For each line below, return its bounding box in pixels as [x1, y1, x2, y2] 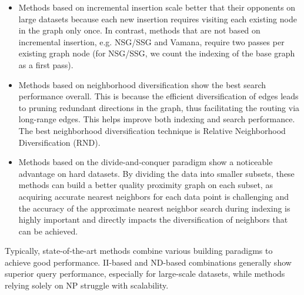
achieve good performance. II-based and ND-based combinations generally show [5, 256, 292, 268]
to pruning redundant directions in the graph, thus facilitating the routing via [18, 101, 300, 113]
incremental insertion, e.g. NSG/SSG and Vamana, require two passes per [18, 35, 285, 48]
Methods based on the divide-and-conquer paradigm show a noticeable [18, 156, 273, 168]
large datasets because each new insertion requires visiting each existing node [18, 12, 297, 25]
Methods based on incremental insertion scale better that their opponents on [18, 1, 296, 13]
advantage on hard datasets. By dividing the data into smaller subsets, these [18, 167, 295, 179]
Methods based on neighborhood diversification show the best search [18, 78, 266, 90]
